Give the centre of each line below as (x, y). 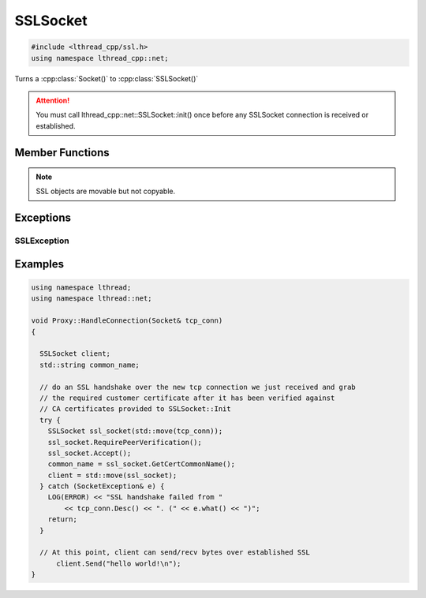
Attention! (53, 100)
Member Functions (62, 153)
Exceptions (43, 218)
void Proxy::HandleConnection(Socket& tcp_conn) (127, 321)
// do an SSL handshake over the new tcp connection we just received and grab (198, 387)
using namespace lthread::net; (92, 299)
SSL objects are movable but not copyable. (106, 191)
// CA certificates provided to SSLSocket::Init (136, 409)
